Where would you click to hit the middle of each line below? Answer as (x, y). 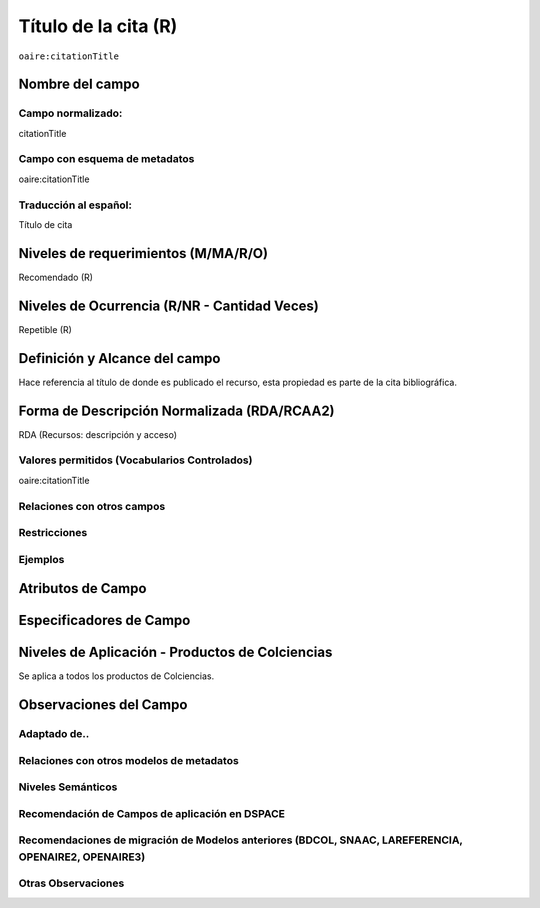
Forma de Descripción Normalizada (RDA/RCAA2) (176, 410)
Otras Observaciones (71, 883)
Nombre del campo (79, 84)
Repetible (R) (45, 329)
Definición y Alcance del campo (119, 358)
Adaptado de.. (54, 734)
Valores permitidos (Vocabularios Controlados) (135, 460)
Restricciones (53, 533)
